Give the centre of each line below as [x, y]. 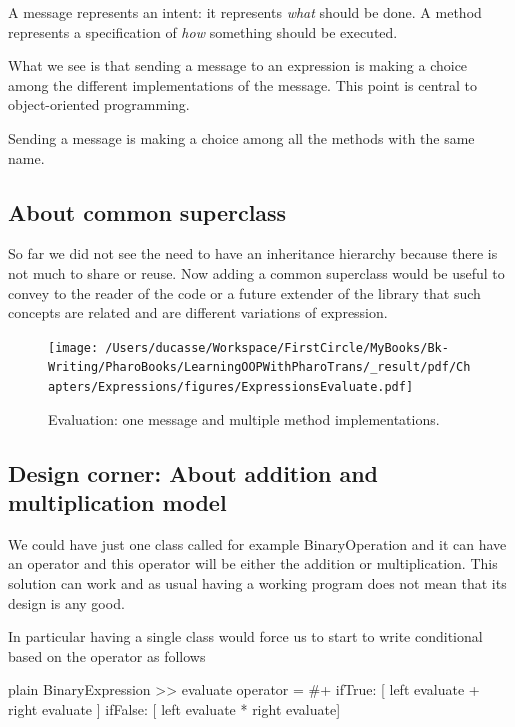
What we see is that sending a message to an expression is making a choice [238, 65]
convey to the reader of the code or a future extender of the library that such [244, 292]
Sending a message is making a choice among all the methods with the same [241, 137]
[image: [73, 347]
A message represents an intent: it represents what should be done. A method [245, 12]
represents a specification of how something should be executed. [203, 31]
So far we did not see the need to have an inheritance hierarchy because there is [253, 253]
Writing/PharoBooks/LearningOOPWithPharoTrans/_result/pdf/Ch [259, 367]
